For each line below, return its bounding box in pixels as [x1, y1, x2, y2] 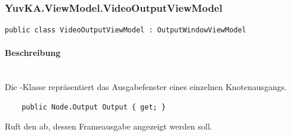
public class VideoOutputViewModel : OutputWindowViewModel [5, 26, 247, 35]
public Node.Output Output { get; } [21, 102, 166, 111]
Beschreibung [5, 47, 61, 59]
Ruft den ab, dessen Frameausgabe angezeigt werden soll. [5, 120, 212, 132]
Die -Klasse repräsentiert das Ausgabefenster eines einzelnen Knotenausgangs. [5, 81, 287, 93]
